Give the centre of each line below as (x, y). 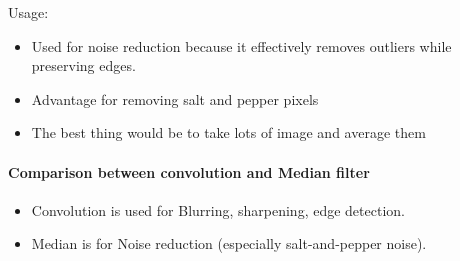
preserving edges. (83, 65)
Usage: (28, 12)
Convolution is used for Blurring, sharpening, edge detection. (218, 209)
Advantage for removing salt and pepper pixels (175, 98)
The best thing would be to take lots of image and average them (228, 132)
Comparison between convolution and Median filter (189, 171)
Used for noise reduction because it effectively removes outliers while (241, 45)
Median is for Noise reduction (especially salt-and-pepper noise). (229, 243)
